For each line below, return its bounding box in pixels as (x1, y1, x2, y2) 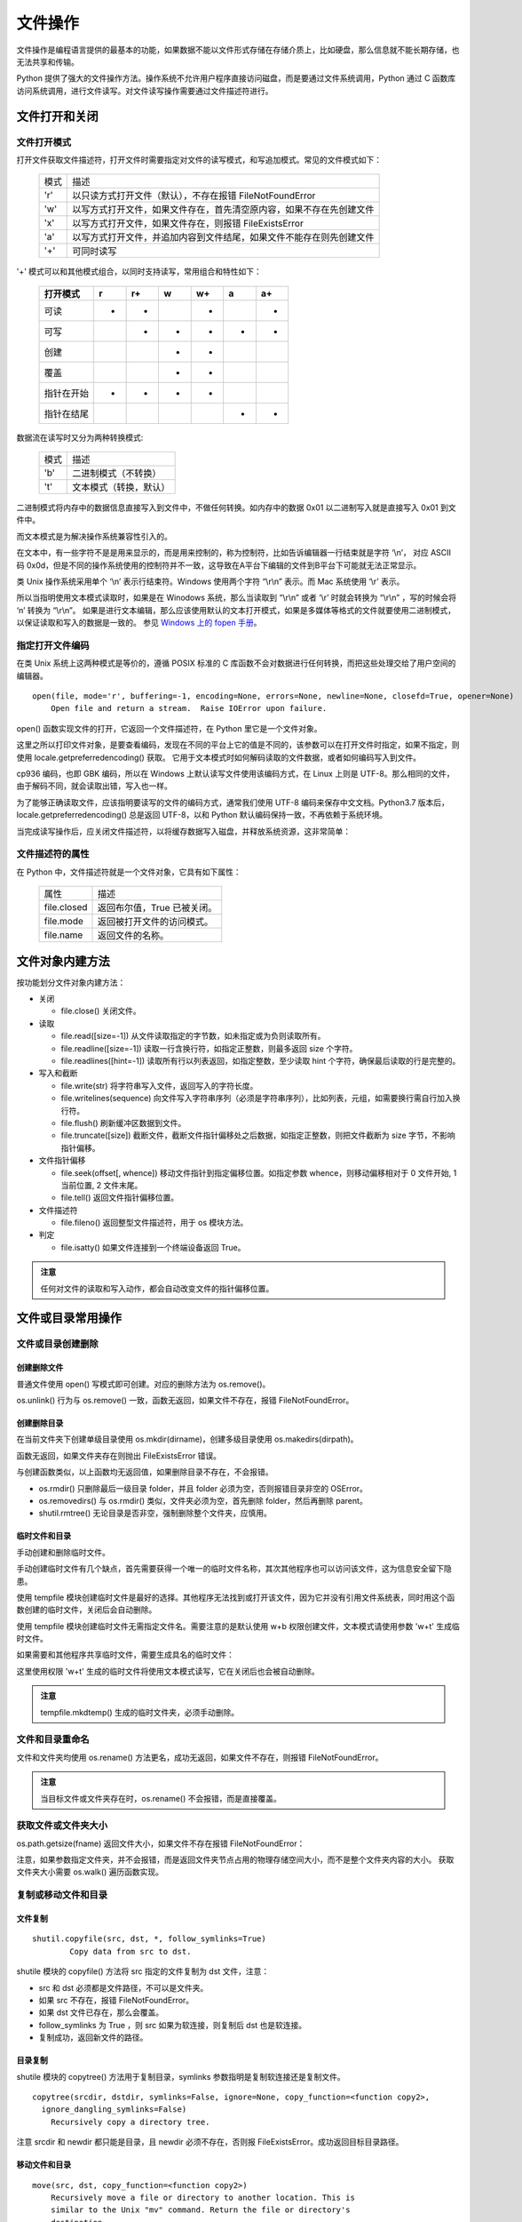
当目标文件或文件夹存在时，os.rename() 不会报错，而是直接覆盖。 (40, 1793, 281, 1803)
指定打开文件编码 (16, 639, 90, 651)
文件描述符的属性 (16, 848, 90, 860)
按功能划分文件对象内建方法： (16, 977, 126, 987)
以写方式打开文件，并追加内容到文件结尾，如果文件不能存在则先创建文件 (72, 231, 375, 244)
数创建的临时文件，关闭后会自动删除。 (16, 1604, 157, 1615)
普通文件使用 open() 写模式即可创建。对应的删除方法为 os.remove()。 (16, 1379, 271, 1389)
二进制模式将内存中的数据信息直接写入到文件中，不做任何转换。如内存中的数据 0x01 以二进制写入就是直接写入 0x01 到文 (16, 502, 456, 513)
